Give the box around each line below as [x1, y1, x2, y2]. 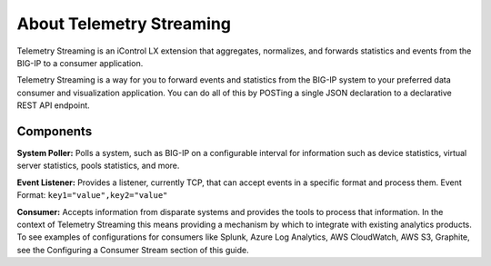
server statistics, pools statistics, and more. [16, 160, 180, 172]
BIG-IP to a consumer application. [16, 57, 144, 68]
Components [16, 123, 93, 139]
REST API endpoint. [16, 100, 90, 111]
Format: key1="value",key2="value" [16, 190, 168, 201]
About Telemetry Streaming [16, 14, 232, 34]
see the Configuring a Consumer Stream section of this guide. [16, 244, 249, 255]
